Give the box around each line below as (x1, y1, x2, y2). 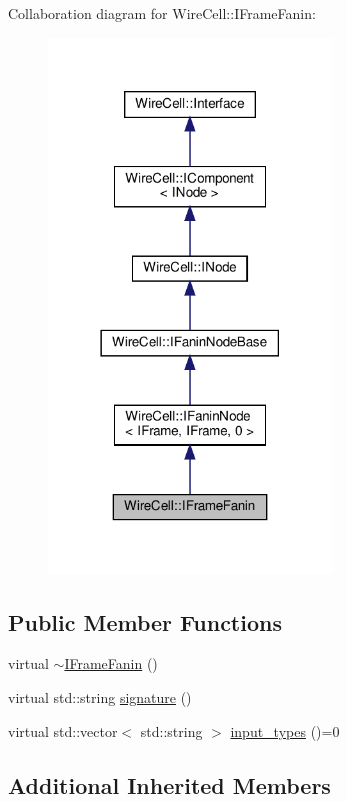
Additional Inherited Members (8, 769, 331, 800)
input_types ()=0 (230, 720, 340, 741)
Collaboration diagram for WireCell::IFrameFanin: (8, 3, 316, 23)
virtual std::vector (8, 720, 118, 741)
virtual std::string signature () (8, 686, 192, 707)
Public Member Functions (8, 606, 282, 637)
